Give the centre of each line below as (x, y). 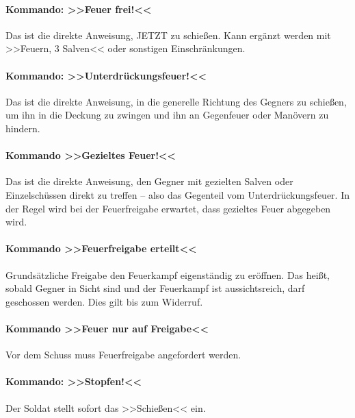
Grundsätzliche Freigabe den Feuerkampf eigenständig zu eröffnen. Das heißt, (168, 274)
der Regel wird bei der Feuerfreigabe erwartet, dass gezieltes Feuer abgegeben (168, 208)
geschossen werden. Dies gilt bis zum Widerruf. (104, 301)
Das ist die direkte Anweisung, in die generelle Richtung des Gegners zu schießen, (176, 101)
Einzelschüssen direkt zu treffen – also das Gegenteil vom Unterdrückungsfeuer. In (177, 194)
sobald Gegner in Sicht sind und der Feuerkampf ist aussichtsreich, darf (155, 288)
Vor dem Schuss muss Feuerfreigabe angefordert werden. (123, 355)
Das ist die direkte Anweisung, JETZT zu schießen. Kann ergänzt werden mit (168, 35)
